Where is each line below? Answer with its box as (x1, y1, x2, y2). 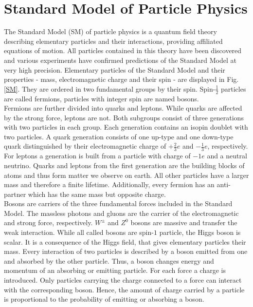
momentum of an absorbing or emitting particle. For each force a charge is (4, 265, 226, 275)
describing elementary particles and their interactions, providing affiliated (4, 36, 223, 46)
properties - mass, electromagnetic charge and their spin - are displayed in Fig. (4, 74, 239, 84)
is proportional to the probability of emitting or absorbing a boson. (4, 294, 204, 304)
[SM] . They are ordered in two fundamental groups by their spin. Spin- (4, 83, 216, 94)
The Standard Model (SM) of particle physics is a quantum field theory (4, 26, 217, 37)
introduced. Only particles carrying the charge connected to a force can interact (4, 275, 242, 285)
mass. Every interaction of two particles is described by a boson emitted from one (4, 246, 248, 256)
